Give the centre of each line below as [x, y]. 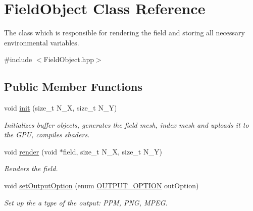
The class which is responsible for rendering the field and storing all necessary [124, 33]
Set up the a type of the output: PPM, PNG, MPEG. [86, 202]
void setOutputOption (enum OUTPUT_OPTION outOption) [102, 186]
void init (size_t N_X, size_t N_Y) [61, 108]
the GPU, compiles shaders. [47, 135]
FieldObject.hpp [69, 59]
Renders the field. [31, 168]
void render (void [31, 151]
